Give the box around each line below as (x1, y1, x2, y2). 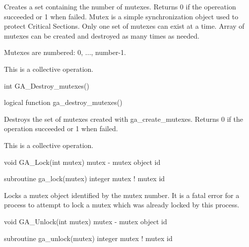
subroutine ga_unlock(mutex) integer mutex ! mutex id (4, 233, 173, 243)
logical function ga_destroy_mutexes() (4, 97, 123, 107)
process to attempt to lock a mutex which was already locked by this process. (4, 199, 240, 210)
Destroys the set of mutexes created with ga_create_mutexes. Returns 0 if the (4, 113, 243, 124)
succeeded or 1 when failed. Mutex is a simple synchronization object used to (4, 11, 239, 21)
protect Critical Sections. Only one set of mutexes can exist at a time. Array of (4, 21, 245, 31)
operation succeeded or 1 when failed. (4, 123, 118, 134)
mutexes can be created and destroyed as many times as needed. (4, 30, 199, 41)
